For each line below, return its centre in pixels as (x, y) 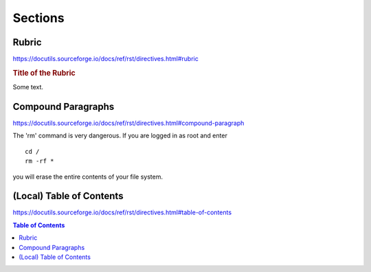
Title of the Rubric (44, 73)
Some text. (28, 87)
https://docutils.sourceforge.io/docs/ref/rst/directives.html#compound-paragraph (128, 123)
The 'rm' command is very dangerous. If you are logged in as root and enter (120, 136)
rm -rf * (40, 161)
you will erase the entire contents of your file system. (88, 177)
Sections (38, 18)
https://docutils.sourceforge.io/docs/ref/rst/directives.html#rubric (105, 59)
